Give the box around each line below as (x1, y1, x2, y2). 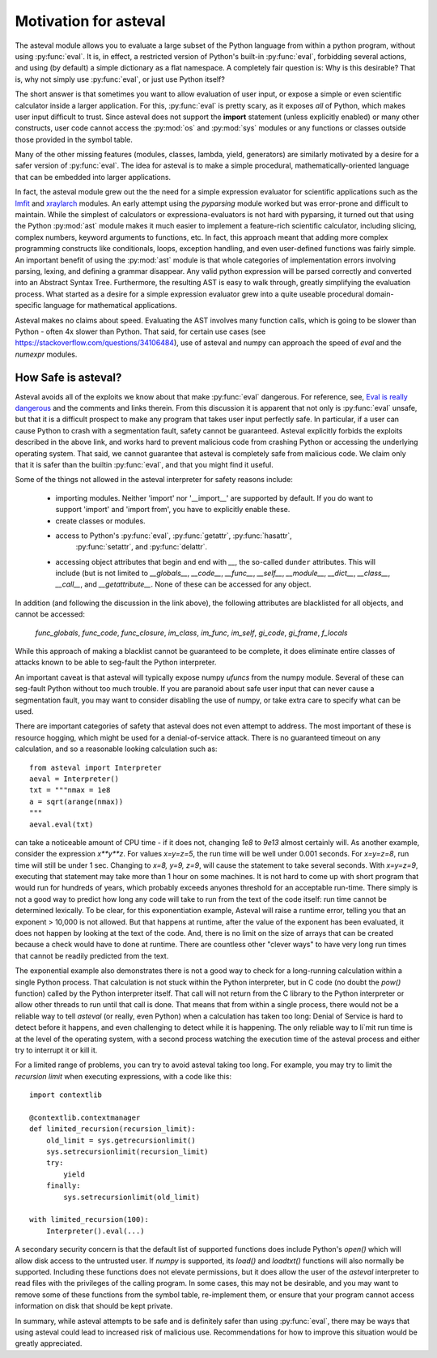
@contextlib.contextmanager (29, 1112, 141, 1122)
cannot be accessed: (15, 609, 85, 619)
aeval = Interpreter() (29, 774, 120, 784)
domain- (365, 288, 394, 299)
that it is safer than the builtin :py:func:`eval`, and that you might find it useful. (15, 459, 274, 469)
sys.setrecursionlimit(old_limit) (63, 1192, 201, 1202)
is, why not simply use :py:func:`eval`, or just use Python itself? (15, 74, 226, 84)
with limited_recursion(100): (29, 1215, 150, 1224)
